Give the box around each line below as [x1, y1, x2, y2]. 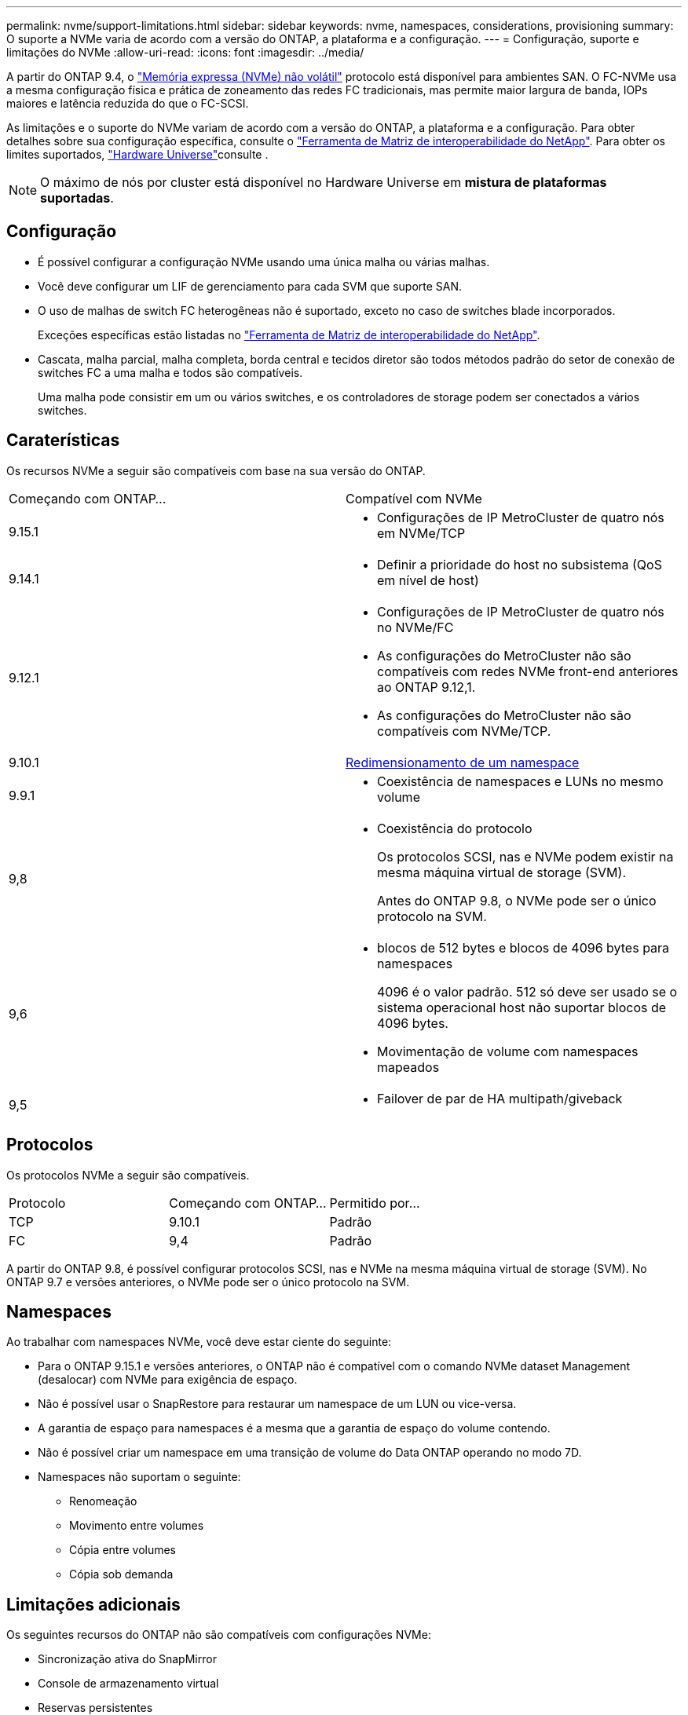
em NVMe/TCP [377, 525, 466, 541]
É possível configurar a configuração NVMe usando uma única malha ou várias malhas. [38, 254, 490, 269]
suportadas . [40, 190, 114, 206]
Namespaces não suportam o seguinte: [38, 1470, 241, 1484]
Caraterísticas [6, 430, 120, 451]
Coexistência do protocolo [377, 820, 532, 836]
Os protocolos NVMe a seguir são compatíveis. [6, 1168, 250, 1182]
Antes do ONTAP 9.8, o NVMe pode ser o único [377, 892, 657, 909]
